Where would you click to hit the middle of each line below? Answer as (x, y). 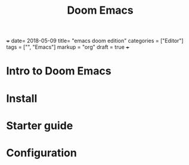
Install (22, 98)
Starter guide (40, 125)
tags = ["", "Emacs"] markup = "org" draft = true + (68, 47)
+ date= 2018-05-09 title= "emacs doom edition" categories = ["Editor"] (95, 41)
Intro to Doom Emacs (59, 71)
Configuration (42, 153)
